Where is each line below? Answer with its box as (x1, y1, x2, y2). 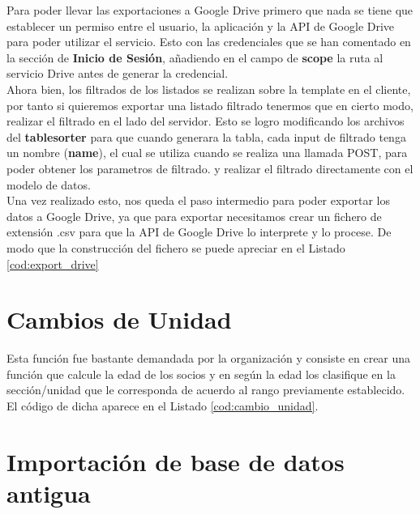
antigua (6, 476, 91, 509)
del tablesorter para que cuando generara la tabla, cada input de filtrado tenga (6, 128, 406, 145)
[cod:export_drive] (6, 255, 99, 272)
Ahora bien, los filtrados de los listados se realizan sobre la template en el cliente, (6, 80, 411, 97)
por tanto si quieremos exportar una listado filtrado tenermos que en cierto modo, (6, 96, 414, 113)
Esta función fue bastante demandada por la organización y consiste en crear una (6, 350, 411, 367)
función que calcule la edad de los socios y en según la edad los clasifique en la (6, 365, 396, 382)
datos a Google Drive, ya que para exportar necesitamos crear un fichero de (6, 207, 382, 224)
